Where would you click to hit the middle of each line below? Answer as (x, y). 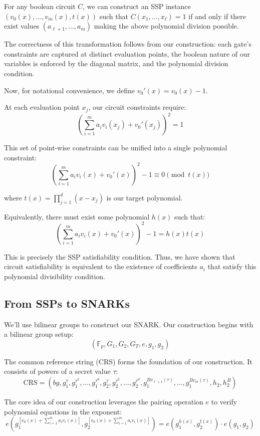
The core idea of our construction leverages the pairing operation (104, 402)
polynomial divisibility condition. (55, 276)
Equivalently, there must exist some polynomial (77, 216)
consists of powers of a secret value (57, 371)
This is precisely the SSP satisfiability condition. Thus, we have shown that (120, 256)
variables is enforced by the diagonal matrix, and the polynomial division (116, 63)
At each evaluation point (42, 107)
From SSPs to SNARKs (67, 303)
